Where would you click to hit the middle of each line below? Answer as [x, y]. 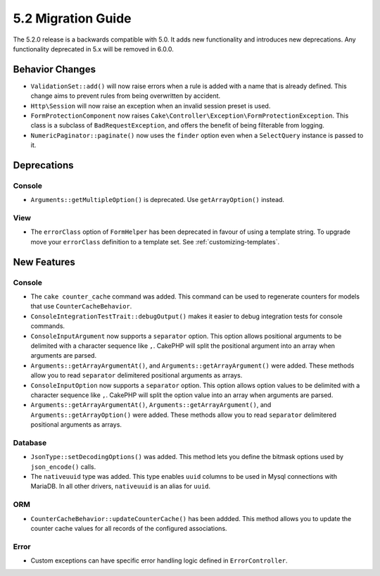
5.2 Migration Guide [72, 18]
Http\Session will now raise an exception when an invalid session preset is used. [151, 106]
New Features [44, 262]
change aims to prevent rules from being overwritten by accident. [126, 96]
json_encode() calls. [63, 467]
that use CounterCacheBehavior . [81, 306]
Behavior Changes [55, 69]
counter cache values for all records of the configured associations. [129, 528]
